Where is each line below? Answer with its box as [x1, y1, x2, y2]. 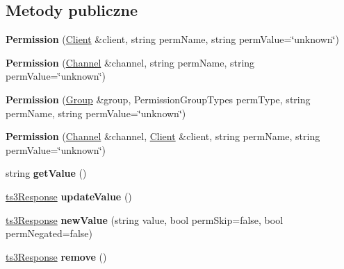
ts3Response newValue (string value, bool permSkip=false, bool [6, 212, 284, 227]
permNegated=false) [6, 226, 92, 241]
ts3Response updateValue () [6, 189, 132, 203]
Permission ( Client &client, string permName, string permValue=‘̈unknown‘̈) [6, 32, 339, 46]
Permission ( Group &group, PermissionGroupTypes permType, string [6, 92, 311, 106]
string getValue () [6, 166, 87, 180]
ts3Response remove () [6, 249, 107, 263]
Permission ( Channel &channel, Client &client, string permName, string [6, 129, 320, 144]
